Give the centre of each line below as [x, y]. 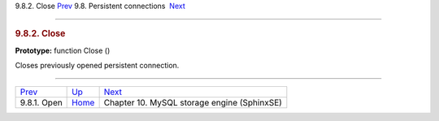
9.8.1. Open [41, 103]
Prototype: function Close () [63, 50]
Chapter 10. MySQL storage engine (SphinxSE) [193, 103]
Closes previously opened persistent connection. [97, 66]
